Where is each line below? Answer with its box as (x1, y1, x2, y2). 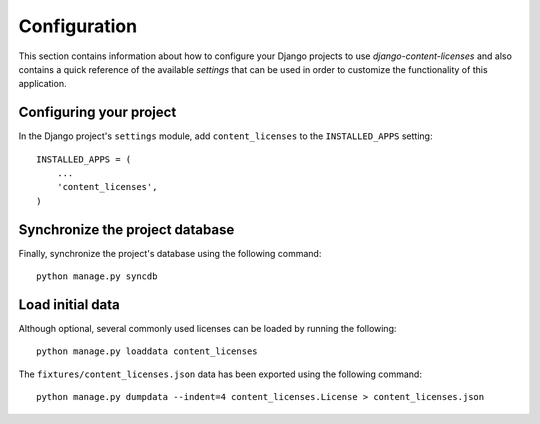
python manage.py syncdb (36, 271, 158, 282)
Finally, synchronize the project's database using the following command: (18, 247, 322, 259)
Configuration (18, 15, 138, 37)
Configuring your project (18, 104, 177, 121)
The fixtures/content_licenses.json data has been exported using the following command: (18, 368, 422, 380)
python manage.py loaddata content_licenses (36, 346, 259, 357)
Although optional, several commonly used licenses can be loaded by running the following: (18, 323, 397, 334)
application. (18, 78, 67, 90)
